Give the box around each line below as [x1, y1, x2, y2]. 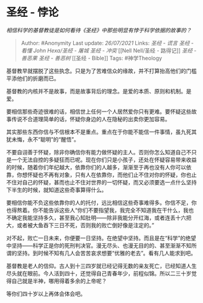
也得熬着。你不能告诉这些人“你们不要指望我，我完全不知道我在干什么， [6, 206, 184, 214]
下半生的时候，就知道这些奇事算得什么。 [6, 186, 107, 193]
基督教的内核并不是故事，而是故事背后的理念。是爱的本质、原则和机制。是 [6, 87, 192, 95]
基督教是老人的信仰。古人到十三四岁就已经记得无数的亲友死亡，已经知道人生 [6, 262, 197, 269]
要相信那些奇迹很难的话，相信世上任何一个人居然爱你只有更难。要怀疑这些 [6, 108, 192, 115]
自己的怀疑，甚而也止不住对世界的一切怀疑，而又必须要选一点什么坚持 [22, 178, 197, 186]
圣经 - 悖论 [6, 5, 59, 19]
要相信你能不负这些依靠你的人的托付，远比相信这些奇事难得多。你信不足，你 [6, 199, 197, 206]
